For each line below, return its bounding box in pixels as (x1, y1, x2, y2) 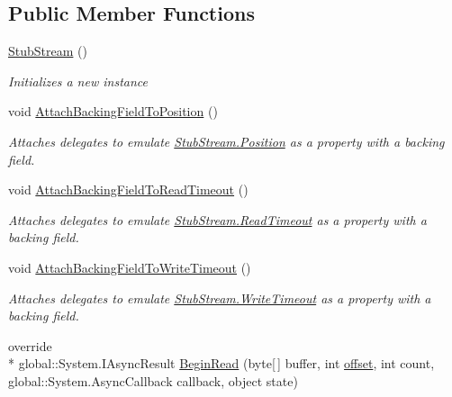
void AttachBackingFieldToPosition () (8, 102, 218, 121)
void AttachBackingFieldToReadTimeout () (8, 180, 249, 199)
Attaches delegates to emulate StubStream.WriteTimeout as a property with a (8, 288, 431, 307)
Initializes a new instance (8, 71, 148, 90)
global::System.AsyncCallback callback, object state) (8, 371, 298, 390)
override (8, 336, 52, 355)
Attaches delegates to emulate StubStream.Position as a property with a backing (8, 131, 445, 150)
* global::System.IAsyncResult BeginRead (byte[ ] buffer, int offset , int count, (8, 354, 435, 373)
